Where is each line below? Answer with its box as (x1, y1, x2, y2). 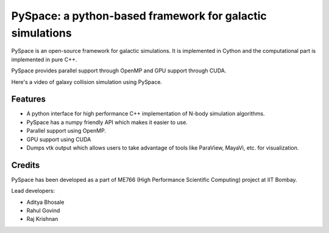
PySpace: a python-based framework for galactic (11, 9, 267, 23)
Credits (11, 160, 40, 170)
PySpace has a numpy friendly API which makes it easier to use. (26, 119, 188, 126)
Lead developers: (11, 187, 55, 195)
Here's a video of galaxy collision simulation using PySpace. (11, 78, 163, 85)
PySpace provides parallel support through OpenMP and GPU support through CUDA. (11, 67, 227, 74)
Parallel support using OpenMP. (26, 127, 107, 134)
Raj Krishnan (26, 215, 58, 223)
